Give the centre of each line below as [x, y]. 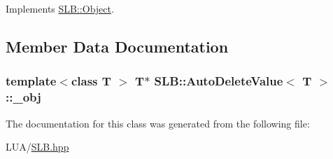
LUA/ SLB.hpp [37, 147]
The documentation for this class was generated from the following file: [158, 123]
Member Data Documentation [117, 46]
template [31, 81]
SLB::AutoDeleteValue [219, 81]
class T [91, 81]
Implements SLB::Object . [60, 8]
